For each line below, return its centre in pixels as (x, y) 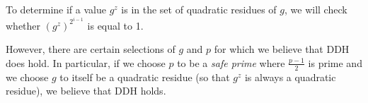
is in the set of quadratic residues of (199, 9)
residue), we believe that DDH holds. (86, 91)
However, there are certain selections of (91, 49)
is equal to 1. (115, 25)
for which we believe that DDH (282, 49)
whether (23, 25)
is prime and (335, 62)
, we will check (316, 9)
